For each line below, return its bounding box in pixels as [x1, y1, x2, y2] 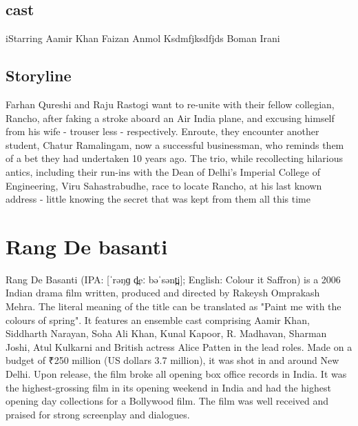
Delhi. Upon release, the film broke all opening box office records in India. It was [6, 367, 347, 381]
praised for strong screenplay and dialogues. [6, 407, 190, 421]
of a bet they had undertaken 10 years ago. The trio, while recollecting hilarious [6, 151, 343, 165]
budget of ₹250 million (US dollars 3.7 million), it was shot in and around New [6, 353, 339, 367]
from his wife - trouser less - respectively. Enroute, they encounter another [6, 124, 319, 139]
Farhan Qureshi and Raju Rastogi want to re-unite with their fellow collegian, [6, 97, 335, 111]
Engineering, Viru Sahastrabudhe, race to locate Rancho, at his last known [6, 178, 322, 192]
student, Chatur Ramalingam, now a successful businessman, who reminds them [6, 137, 344, 152]
